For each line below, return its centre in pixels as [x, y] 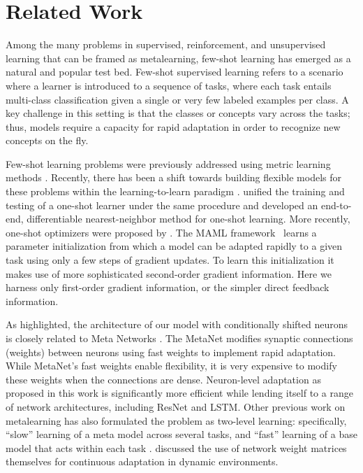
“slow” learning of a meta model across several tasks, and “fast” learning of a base [181, 434]
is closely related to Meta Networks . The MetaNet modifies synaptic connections [179, 338]
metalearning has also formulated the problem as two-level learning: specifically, [176, 420]
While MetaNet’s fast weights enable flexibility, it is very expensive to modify [171, 366]
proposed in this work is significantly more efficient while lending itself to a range [179, 393]
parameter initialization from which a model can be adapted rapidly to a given [174, 246]
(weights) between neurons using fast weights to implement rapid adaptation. [171, 352]
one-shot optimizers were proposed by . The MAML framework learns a [161, 232]
